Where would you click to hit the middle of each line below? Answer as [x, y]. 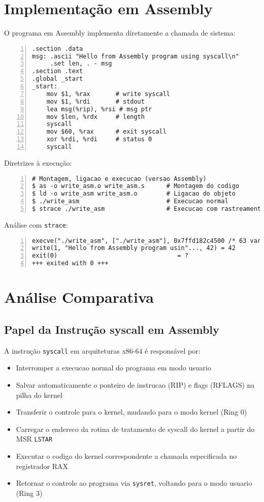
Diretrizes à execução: [38, 162]
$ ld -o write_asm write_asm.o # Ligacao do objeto [134, 194]
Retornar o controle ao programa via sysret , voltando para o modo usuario [134, 483]
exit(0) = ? [110, 256]
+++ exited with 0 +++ [70, 263]
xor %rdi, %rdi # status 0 [99, 139]
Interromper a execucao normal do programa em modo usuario [113, 368]
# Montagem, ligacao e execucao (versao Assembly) [119, 179]
